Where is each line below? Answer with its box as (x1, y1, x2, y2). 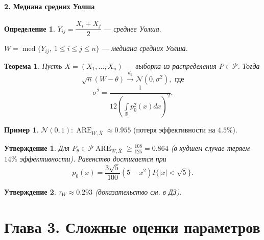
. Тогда (237, 60, 260, 71)
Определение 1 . (4, 23, 55, 34)
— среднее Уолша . (104, 23, 161, 34)
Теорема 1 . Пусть (4, 60, 62, 71)
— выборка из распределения (125, 60, 217, 71)
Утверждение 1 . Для (4, 142, 70, 153)
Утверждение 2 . (4, 186, 56, 197)
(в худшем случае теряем (171, 142, 250, 153)
